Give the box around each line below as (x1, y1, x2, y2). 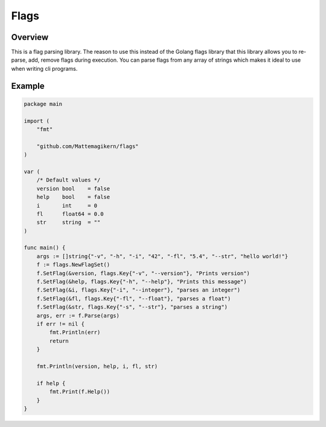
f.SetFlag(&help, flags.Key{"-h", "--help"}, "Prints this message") (36, 278, 247, 285)
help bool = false (36, 194, 110, 201)
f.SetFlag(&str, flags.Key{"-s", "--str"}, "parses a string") (36, 304, 228, 311)
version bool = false (36, 185, 110, 192)
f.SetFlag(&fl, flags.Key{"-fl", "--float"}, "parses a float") (36, 295, 231, 302)
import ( (24, 117, 50, 124)
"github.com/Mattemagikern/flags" (36, 143, 139, 149)
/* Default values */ (36, 177, 101, 184)
